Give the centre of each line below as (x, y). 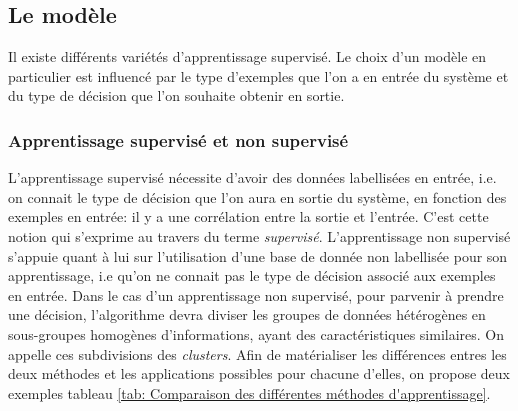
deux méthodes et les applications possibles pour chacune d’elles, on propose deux (259, 373)
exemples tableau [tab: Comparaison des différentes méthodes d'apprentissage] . (249, 392)
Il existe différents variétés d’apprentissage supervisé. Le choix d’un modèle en (247, 56)
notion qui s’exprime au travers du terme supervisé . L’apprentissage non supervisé (259, 235)
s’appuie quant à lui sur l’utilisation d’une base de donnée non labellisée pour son (258, 255)
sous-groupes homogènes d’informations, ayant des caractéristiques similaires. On (256, 333)
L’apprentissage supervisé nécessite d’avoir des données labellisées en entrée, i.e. (252, 177)
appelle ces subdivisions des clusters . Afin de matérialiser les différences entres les (257, 353)
